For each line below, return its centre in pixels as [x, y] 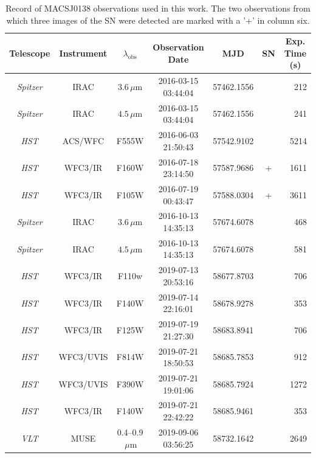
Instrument [83, 53]
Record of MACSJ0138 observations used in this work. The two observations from [158, 8]
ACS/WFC [83, 140]
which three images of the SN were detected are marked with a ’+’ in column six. [158, 20]
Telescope [30, 53]
